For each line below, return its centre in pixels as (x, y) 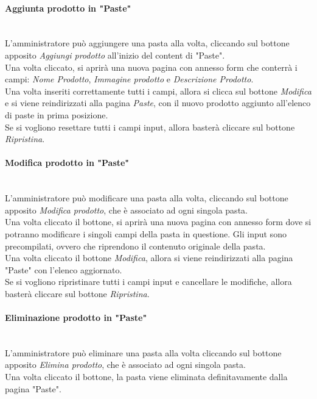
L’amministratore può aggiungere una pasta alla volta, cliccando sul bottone (147, 43)
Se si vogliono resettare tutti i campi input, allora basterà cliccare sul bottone (150, 127)
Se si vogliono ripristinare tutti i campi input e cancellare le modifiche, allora (148, 282)
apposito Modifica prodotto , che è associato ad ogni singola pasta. (126, 210)
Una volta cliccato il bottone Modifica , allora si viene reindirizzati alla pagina (149, 258)
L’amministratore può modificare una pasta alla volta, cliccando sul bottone (147, 198)
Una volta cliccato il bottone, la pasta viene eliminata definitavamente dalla (146, 377)
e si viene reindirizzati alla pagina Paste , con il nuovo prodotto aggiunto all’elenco (158, 103)
